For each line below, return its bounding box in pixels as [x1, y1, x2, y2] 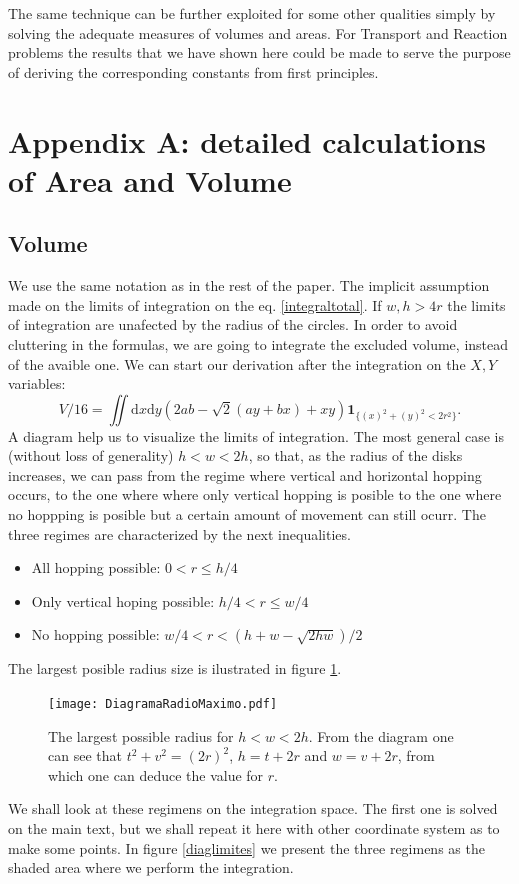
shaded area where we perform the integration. [8, 857, 294, 878]
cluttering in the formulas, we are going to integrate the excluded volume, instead [8, 333, 509, 354]
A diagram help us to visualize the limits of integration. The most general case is [8, 425, 504, 446]
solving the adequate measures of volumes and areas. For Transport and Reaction [8, 22, 508, 43]
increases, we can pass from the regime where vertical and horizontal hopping [8, 464, 482, 485]
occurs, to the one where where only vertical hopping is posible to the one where [8, 484, 502, 505]
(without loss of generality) [8, 445, 174, 466]
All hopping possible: [31, 557, 161, 578]
